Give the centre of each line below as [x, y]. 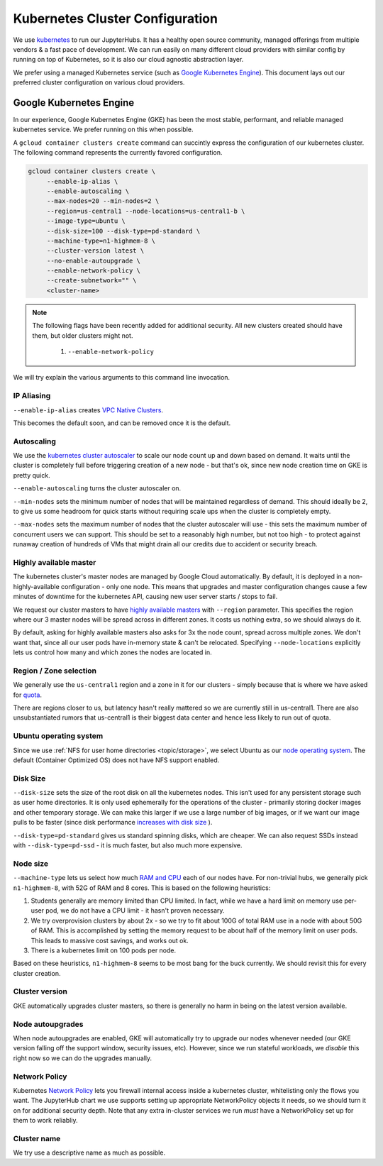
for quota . [28, 695]
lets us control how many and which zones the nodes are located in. [112, 652]
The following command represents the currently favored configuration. [118, 153]
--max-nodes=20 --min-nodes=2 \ [103, 201]
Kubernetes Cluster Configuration [115, 18]
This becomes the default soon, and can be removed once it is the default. [122, 423]
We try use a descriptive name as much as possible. [89, 1153]
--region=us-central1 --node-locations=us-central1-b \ [146, 211]
